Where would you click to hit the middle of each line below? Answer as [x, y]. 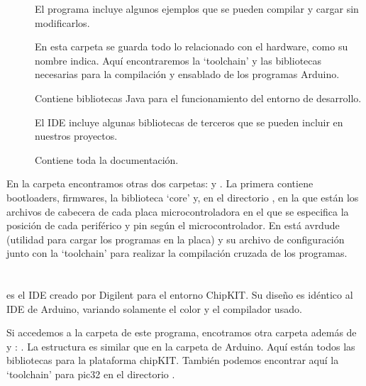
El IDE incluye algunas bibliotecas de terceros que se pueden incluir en [189, 122]
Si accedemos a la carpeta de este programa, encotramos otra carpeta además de [182, 332]
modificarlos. [62, 22]
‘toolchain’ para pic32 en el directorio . [91, 374]
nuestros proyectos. [76, 136]
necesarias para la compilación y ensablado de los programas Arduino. [187, 74]
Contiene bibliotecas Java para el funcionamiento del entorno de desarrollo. [198, 98]
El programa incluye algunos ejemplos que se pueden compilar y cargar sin [197, 9]
